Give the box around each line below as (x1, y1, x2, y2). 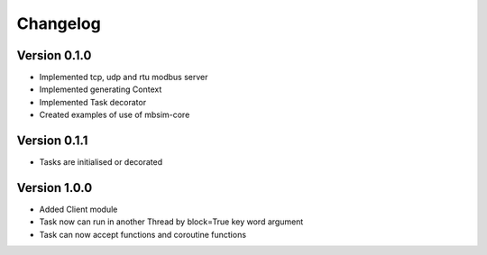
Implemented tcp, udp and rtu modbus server (39, 72, 208, 83)
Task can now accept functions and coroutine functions (39, 229, 247, 240)
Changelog (16, 14, 101, 33)
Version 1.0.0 (16, 180, 93, 196)
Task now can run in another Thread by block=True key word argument (39, 216, 304, 227)
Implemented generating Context (39, 84, 162, 95)
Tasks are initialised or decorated (39, 157, 163, 168)
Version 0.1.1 (16, 133, 88, 149)
